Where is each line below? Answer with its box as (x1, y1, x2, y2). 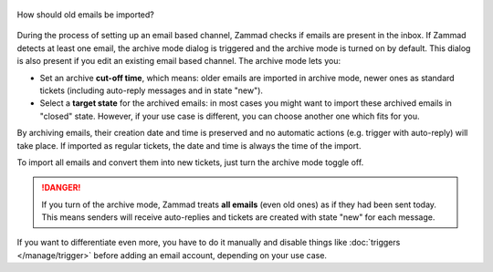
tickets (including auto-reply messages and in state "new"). (39, 85, 264, 96)
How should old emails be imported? (16, 9, 154, 20)
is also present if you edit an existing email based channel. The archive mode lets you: (16, 56, 341, 67)
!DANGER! (41, 183, 81, 194)
